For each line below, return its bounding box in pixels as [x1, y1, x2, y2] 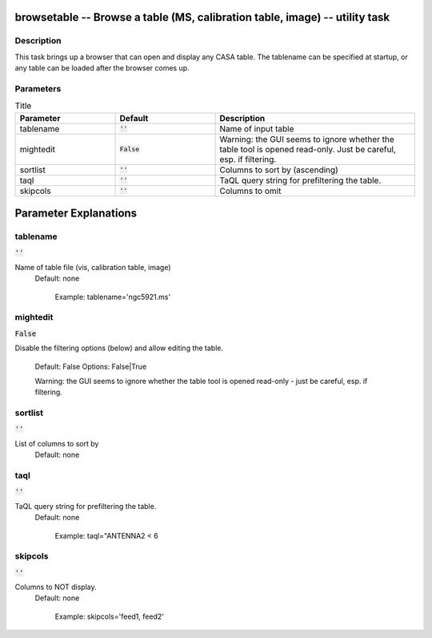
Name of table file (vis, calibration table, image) [14, 262, 171, 272]
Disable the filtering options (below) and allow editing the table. [14, 343, 224, 353]
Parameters [14, 83, 62, 94]
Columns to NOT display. [14, 582, 97, 592]
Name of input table [219, 123, 294, 134]
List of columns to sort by [14, 438, 99, 448]
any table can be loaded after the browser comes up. [14, 63, 190, 73]
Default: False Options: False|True [34, 361, 147, 371]
